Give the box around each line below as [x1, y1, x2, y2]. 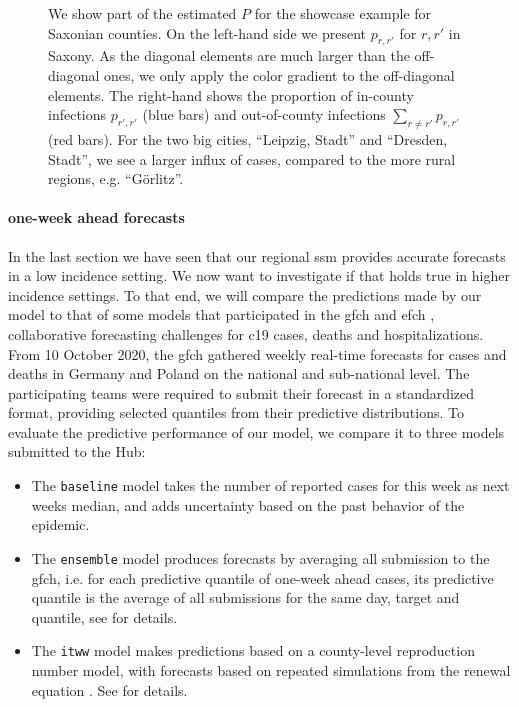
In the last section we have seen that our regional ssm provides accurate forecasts [8, 245, 506, 266]
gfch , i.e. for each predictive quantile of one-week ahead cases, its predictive [31, 567, 494, 588]
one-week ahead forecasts [8, 207, 185, 228]
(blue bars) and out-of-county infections [142, 104, 386, 125]
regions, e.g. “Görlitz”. [48, 168, 184, 189]
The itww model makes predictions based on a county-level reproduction [31, 640, 475, 661]
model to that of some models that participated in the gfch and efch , [8, 304, 435, 325]
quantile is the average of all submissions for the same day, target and [31, 587, 460, 608]
